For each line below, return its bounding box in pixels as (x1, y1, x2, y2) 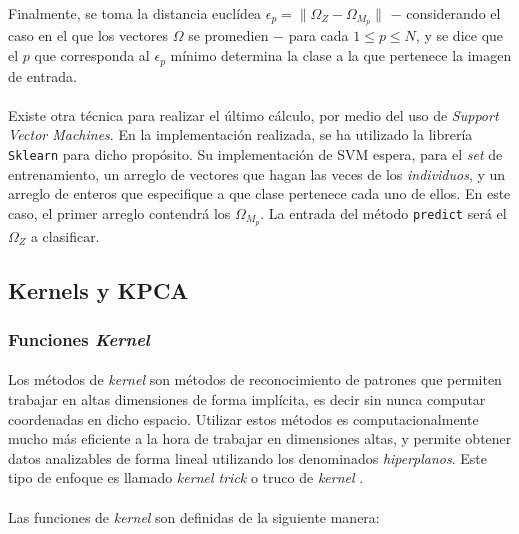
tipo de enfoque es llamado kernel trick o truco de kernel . (8, 467, 364, 488)
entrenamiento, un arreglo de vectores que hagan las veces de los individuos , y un (8, 163, 506, 184)
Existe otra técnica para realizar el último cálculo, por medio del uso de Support (8, 104, 499, 125)
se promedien (188, 25, 269, 46)
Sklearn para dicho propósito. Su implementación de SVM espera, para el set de (8, 143, 503, 164)
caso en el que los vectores (8, 25, 169, 46)
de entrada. (8, 65, 77, 86)
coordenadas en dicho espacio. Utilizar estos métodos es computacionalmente (8, 408, 479, 429)
